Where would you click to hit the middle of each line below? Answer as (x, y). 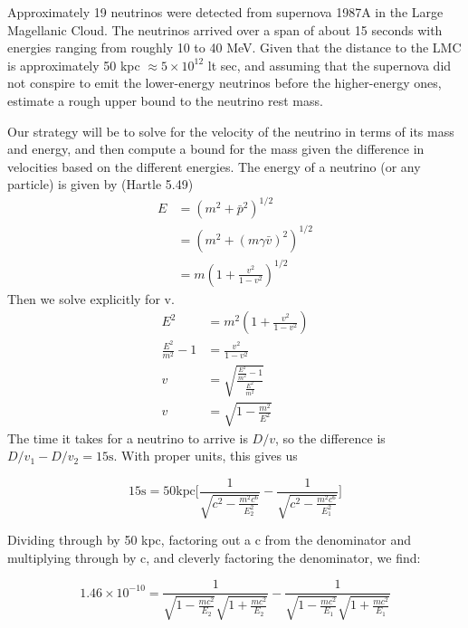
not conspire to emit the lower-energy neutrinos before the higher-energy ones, (224, 83)
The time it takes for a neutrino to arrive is (128, 438)
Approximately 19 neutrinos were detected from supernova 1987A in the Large (225, 12)
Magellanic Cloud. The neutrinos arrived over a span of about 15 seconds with (225, 29)
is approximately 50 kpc (74, 65)
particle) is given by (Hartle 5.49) (100, 184)
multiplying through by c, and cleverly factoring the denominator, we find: (214, 557)
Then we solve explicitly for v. (91, 298)
